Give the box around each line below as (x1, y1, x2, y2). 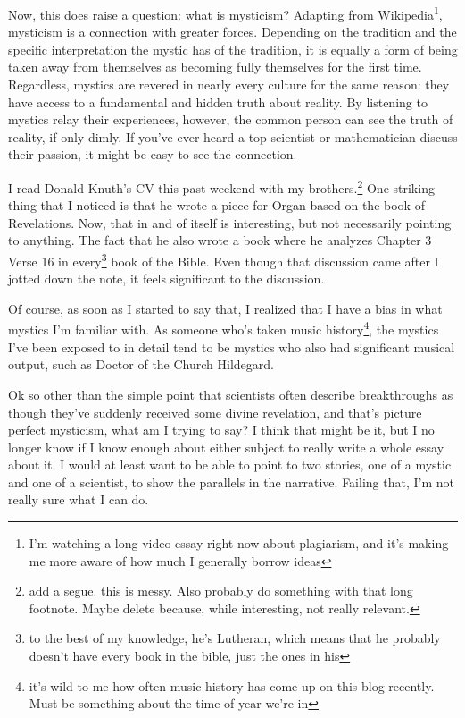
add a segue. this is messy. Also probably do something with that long (29, 581, 413, 600)
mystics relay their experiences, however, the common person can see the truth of (8, 110, 453, 129)
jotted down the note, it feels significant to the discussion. (8, 269, 325, 288)
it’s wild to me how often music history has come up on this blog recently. (29, 676, 435, 695)
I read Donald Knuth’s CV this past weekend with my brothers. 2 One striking (8, 176, 435, 197)
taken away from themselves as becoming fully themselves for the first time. (8, 57, 422, 76)
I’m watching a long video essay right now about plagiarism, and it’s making (29, 534, 449, 553)
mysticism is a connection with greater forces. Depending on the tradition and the (8, 22, 457, 41)
